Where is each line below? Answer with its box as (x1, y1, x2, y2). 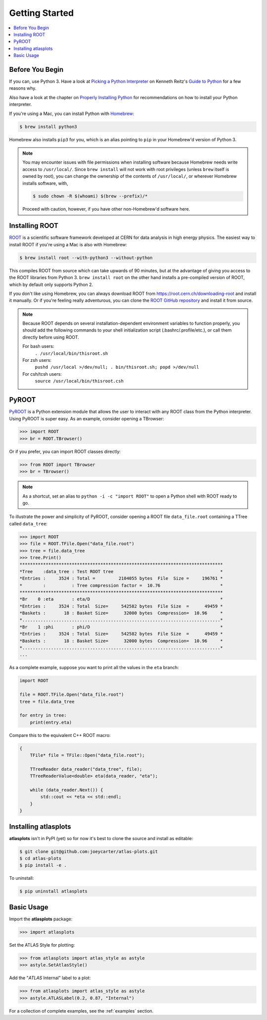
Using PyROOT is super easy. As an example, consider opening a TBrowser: (9, 415, 164, 421)
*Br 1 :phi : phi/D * (19, 624, 223, 629)
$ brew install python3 (19, 124, 78, 129)
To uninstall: (9, 875, 34, 881)
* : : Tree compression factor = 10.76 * (19, 582, 223, 588)
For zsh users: (22, 357, 52, 363)
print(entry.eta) (30, 719, 72, 725)
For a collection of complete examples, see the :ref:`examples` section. (9, 1008, 154, 1014)
